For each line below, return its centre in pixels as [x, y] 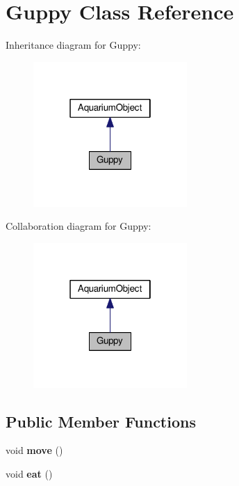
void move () [34, 450]
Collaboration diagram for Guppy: [79, 226]
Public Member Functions [101, 421]
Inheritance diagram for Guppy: [73, 45]
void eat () [29, 474]
